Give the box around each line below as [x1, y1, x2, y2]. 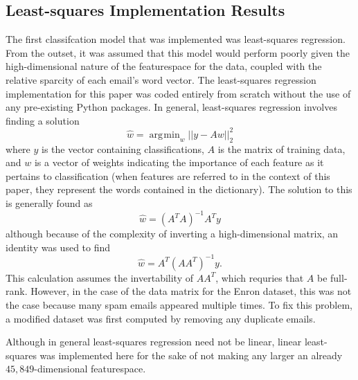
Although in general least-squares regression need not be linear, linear [6, 334, 302, 349]
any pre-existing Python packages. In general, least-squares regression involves [6, 100, 337, 114]
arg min [149, 129, 180, 140]
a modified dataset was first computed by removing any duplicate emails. [6, 311, 316, 325]
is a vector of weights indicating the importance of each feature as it [34, 155, 324, 170]
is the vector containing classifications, [42, 141, 204, 156]
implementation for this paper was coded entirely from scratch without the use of [6, 86, 351, 100]
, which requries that [215, 270, 304, 284]
